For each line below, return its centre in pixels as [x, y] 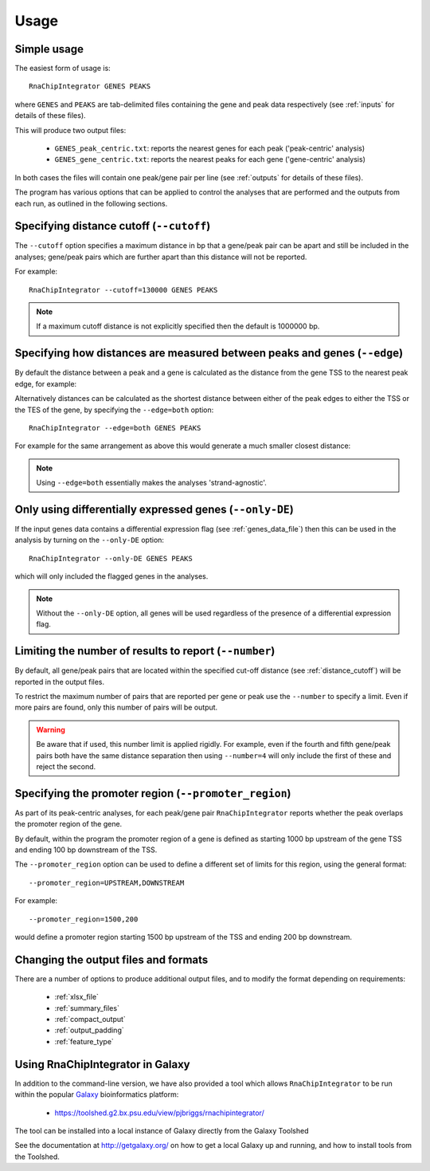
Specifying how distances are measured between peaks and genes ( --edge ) [209, 354]
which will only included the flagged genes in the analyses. [111, 576]
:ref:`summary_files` [87, 1008]
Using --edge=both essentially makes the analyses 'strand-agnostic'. [151, 483]
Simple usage [49, 49]
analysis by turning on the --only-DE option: [90, 540]
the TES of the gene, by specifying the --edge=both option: [114, 410]
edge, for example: [46, 383]
